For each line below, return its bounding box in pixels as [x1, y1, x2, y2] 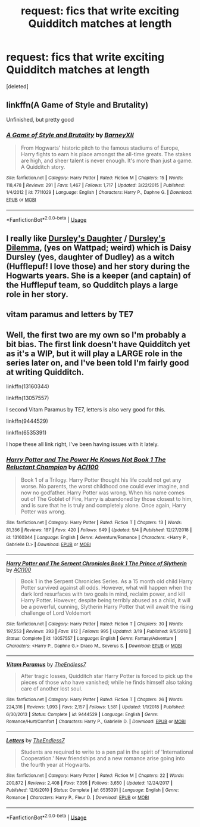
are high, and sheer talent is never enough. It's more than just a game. [20, 157, 193, 165]
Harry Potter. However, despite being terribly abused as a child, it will [20, 596, 190, 603]
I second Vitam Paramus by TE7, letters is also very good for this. [6, 405, 165, 413]
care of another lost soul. [20, 685, 83, 692]
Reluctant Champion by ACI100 [6, 463, 99, 471]
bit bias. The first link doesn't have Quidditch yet [6, 339, 190, 349]
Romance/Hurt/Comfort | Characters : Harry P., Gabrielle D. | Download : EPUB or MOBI [6, 718, 186, 725]
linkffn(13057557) [6, 394, 49, 401]
